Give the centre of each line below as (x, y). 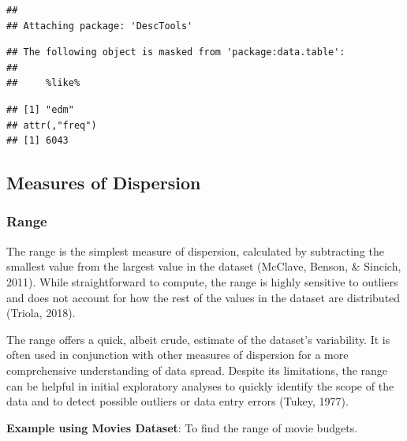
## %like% (43, 83)
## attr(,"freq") (52, 125)
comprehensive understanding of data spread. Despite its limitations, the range (197, 370)
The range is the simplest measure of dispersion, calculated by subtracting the (196, 250)
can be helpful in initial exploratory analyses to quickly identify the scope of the (200, 385)
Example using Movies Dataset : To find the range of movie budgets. (182, 427)
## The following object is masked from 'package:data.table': (176, 52)
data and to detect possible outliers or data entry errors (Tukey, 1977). (177, 401)
